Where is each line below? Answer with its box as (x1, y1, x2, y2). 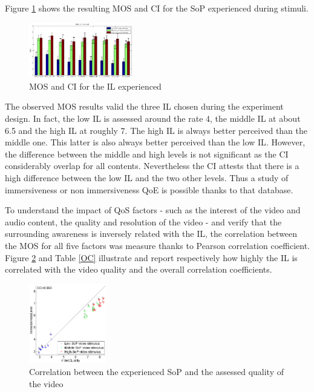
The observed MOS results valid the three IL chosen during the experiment (5, 100, 284, 113)
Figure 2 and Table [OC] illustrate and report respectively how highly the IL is (5, 251, 298, 264)
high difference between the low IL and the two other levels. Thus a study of (5, 171, 289, 184)
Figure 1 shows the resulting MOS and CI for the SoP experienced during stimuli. (5, 2, 309, 14)
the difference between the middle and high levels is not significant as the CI (5, 147, 289, 160)
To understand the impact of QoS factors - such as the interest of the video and (5, 204, 301, 216)
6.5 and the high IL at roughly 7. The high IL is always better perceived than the (5, 124, 308, 136)
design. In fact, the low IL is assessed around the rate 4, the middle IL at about (5, 112, 301, 125)
